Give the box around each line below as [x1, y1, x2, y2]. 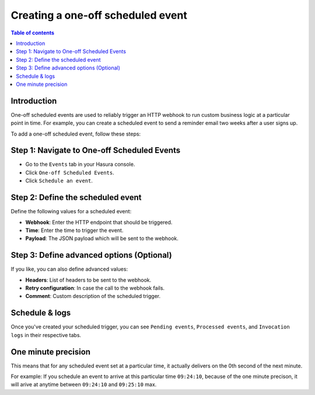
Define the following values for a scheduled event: [10, 208, 132, 215]
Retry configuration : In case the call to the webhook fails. [25, 285, 165, 292]
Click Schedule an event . [25, 177, 93, 184]
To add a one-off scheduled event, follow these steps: [10, 130, 141, 137]
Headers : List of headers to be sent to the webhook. [25, 276, 152, 283]
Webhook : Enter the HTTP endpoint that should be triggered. [25, 219, 173, 226]
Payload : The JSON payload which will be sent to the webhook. [25, 235, 179, 242]
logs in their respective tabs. [10, 331, 82, 338]
